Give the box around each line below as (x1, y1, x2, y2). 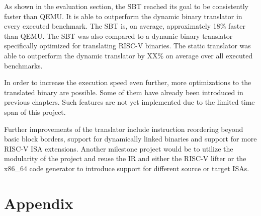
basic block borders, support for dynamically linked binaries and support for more (4, 133, 257, 144)
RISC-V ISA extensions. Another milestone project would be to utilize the (4, 143, 233, 154)
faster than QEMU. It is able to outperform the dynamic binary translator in (4, 11, 242, 21)
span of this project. (4, 106, 66, 117)
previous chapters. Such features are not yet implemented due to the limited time (4, 97, 255, 107)
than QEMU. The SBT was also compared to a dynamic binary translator (4, 30, 233, 41)
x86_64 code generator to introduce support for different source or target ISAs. (4, 163, 249, 173)
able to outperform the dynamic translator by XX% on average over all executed (4, 50, 253, 60)
